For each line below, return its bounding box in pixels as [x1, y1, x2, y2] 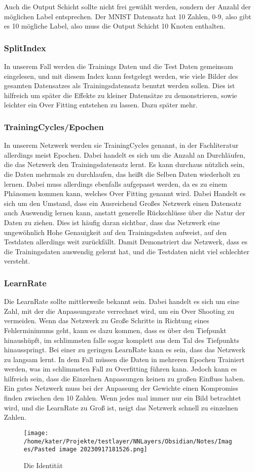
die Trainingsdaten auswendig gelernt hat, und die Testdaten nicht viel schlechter [4, 246, 250, 256]
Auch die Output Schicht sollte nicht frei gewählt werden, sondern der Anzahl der [4, 1, 251, 11]
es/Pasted [24, 446, 56, 453]
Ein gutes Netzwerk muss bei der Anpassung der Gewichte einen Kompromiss [4, 383, 238, 393]
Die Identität [24, 460, 63, 470]
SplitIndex [4, 41, 46, 54]
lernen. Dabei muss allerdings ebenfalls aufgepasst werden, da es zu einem [4, 178, 227, 189]
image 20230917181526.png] [59, 446, 147, 453]
